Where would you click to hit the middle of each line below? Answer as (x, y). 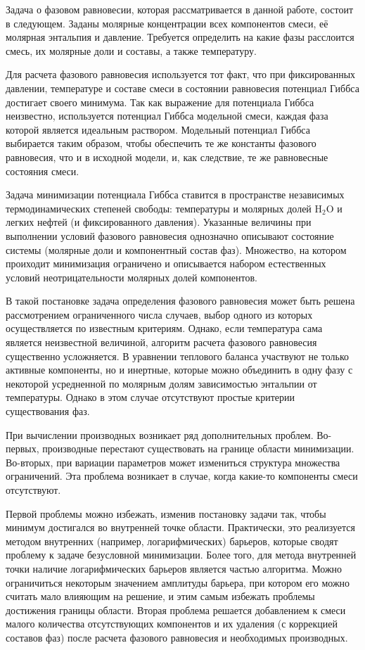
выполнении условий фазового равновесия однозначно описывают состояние (170, 235)
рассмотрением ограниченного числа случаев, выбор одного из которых (159, 314)
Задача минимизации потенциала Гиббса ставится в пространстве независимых (175, 195)
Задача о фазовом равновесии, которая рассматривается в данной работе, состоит (180, 9)
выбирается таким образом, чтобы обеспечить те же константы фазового (161, 143)
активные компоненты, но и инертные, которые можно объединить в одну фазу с (179, 370)
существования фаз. (48, 411)
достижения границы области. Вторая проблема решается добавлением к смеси (176, 610)
